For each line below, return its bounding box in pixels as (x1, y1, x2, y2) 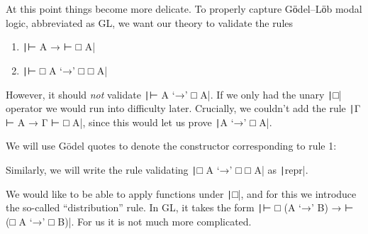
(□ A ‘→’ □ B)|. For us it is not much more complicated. (6, 214, 252, 229)
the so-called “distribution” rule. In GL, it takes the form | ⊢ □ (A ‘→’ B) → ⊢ (6, 200, 354, 215)
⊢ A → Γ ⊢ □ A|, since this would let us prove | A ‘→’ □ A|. (6, 114, 272, 129)
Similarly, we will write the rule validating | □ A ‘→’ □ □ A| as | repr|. (6, 162, 308, 177)
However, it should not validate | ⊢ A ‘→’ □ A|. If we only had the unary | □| (6, 87, 342, 101)
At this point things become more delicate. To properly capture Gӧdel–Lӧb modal (6, 1, 362, 16)
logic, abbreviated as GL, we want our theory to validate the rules (6, 15, 294, 30)
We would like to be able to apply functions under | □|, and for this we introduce (6, 186, 357, 201)
